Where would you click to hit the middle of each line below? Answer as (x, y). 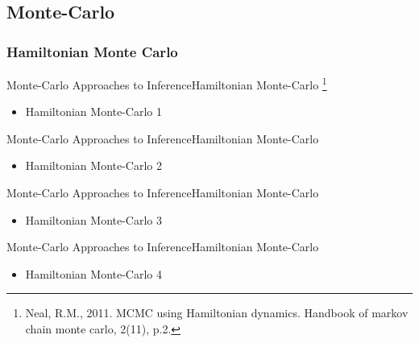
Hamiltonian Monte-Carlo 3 (94, 219)
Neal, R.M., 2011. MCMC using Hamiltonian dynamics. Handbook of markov (217, 313)
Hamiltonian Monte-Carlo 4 (94, 273)
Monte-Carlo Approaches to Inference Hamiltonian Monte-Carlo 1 (167, 83)
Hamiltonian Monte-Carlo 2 (94, 165)
